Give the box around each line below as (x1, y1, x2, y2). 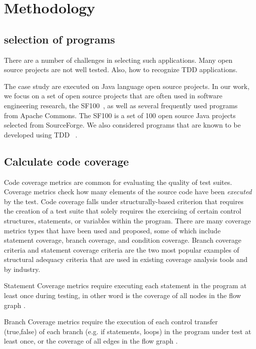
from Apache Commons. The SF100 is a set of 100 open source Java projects (4, 110, 236, 120)
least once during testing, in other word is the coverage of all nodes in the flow (4, 290, 241, 301)
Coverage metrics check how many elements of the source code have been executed (4, 186, 252, 197)
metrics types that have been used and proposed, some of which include (4, 225, 221, 235)
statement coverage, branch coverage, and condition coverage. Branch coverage (4, 235, 242, 245)
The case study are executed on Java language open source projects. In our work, (4, 81, 250, 91)
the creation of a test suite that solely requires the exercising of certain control (4, 206, 242, 216)
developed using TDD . (4, 129, 77, 139)
